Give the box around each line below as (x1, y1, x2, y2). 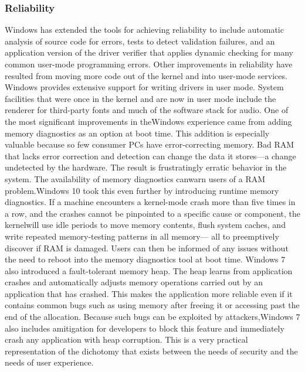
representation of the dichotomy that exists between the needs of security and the (5, 344, 298, 357)
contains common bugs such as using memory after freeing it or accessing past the (5, 299, 300, 311)
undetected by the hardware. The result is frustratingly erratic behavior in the (5, 161, 287, 173)
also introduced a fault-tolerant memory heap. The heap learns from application (5, 264, 293, 277)
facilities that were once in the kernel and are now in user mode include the (5, 92, 276, 104)
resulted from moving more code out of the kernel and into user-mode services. (5, 69, 287, 81)
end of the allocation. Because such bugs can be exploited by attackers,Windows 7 (5, 310, 300, 323)
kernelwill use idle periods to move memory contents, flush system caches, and (5, 219, 286, 231)
